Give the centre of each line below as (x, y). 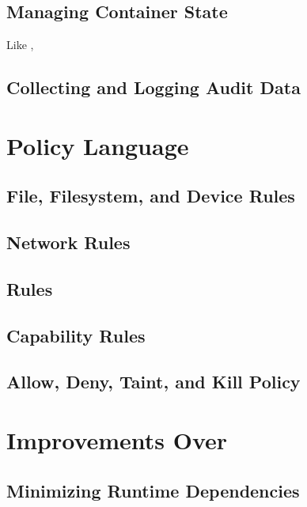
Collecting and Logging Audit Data (153, 87)
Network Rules (68, 242)
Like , (20, 45)
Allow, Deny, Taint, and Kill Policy (153, 382)
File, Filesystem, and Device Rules (151, 196)
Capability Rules (76, 335)
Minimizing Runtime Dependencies (153, 490)
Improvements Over (117, 440)
